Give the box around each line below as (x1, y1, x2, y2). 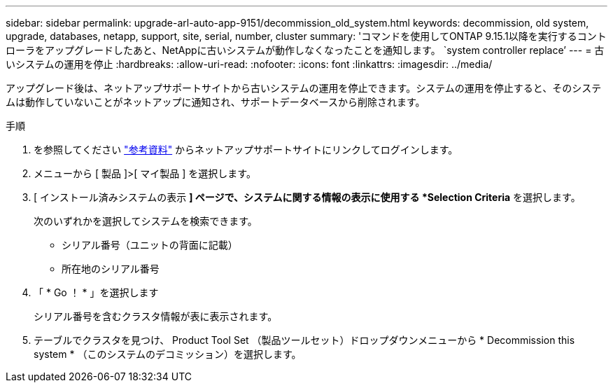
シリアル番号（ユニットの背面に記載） (62, 239, 238, 251)
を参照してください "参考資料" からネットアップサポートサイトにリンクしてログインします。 (34, 144, 458, 155)
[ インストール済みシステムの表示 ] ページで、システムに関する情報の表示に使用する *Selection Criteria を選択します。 (34, 191, 581, 203)
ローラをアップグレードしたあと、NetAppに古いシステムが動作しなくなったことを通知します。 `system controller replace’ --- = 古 (6, 44, 605, 56)
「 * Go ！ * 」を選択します (34, 286, 159, 298)
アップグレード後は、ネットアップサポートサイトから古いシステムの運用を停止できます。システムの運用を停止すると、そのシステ (6, 82, 602, 94)
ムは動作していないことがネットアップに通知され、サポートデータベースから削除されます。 (6, 96, 425, 108)
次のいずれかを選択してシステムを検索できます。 (34, 215, 258, 227)
